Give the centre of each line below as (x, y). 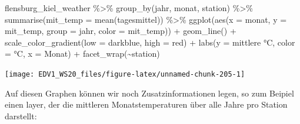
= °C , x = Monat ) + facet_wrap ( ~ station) (82, 54)
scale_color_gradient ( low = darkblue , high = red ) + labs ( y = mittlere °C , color (150, 42)
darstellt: (21, 116)
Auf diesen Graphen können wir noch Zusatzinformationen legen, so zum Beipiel (149, 93)
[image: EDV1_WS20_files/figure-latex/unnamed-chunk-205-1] (125, 74)
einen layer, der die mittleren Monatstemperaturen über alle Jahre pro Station (146, 104)
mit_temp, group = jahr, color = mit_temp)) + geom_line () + (121, 31)
